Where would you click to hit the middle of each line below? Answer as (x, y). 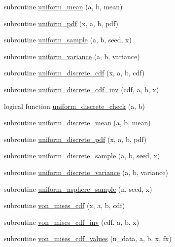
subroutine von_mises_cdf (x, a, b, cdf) (65, 205)
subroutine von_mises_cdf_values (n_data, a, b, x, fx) (88, 238)
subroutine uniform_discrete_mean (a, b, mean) (77, 123)
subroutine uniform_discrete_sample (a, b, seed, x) (82, 156)
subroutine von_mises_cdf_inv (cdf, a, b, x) (72, 222)
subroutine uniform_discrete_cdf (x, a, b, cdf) (74, 73)
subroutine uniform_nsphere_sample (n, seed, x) (78, 189)
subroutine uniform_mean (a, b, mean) (63, 6)
